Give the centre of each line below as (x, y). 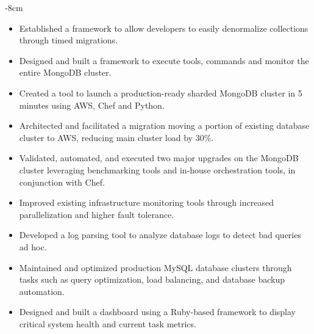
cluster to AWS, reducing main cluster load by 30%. (116, 137)
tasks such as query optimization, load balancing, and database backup (152, 279)
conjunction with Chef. (62, 182)
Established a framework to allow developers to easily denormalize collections (164, 28)
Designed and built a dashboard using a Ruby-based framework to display (158, 312)
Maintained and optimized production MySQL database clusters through (155, 267)
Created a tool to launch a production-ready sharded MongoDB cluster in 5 (161, 93)
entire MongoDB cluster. (65, 72)
